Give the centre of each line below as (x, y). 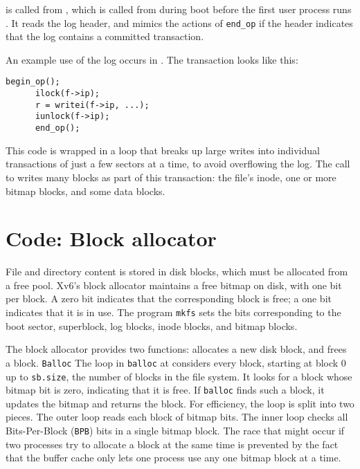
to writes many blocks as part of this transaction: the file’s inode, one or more (171, 177)
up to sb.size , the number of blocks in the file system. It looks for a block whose (179, 376)
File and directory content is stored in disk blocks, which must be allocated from (177, 272)
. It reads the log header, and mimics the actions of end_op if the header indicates (179, 22)
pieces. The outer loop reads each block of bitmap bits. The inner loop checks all (177, 417)
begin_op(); (33, 82)
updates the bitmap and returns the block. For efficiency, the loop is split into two (180, 403)
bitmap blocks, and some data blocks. (85, 191)
